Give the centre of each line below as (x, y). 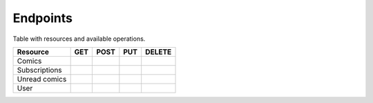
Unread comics (42, 79)
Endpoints (42, 18)
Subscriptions (39, 70)
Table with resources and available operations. (79, 39)
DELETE (159, 52)
